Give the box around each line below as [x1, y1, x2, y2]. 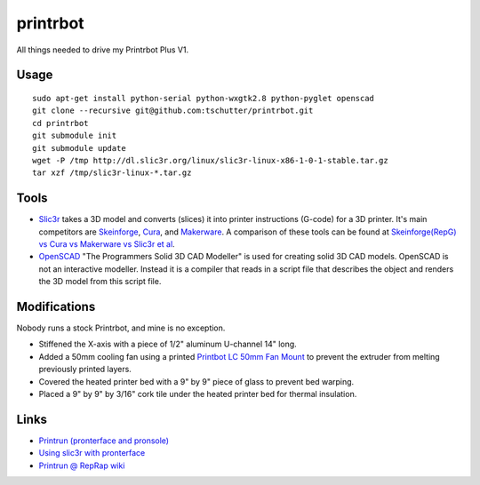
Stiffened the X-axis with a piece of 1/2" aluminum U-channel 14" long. [38, 338, 297, 350]
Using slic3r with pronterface [38, 448, 146, 458]
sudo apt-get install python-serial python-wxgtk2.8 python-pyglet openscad [32, 93, 375, 103]
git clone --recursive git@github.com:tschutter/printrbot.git [32, 106, 314, 115]
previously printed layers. [38, 364, 132, 375]
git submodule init [32, 131, 117, 141]
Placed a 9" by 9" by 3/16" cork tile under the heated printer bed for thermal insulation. [38, 389, 357, 400]
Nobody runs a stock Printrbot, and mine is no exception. [16, 322, 226, 333]
